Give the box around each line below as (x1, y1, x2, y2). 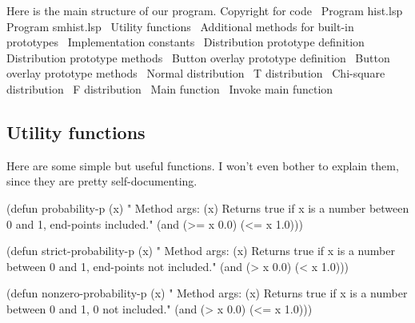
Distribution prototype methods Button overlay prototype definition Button (6, 49, 390, 66)
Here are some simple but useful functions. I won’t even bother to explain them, (6, 157, 399, 173)
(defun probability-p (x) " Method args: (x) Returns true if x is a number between (6, 199, 409, 216)
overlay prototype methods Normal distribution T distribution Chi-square (6, 65, 385, 82)
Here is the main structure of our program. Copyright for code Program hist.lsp (6, 2, 403, 18)
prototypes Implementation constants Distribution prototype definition (6, 34, 365, 50)
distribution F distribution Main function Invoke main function (6, 80, 333, 97)
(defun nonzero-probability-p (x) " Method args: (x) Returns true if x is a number (6, 285, 408, 301)
